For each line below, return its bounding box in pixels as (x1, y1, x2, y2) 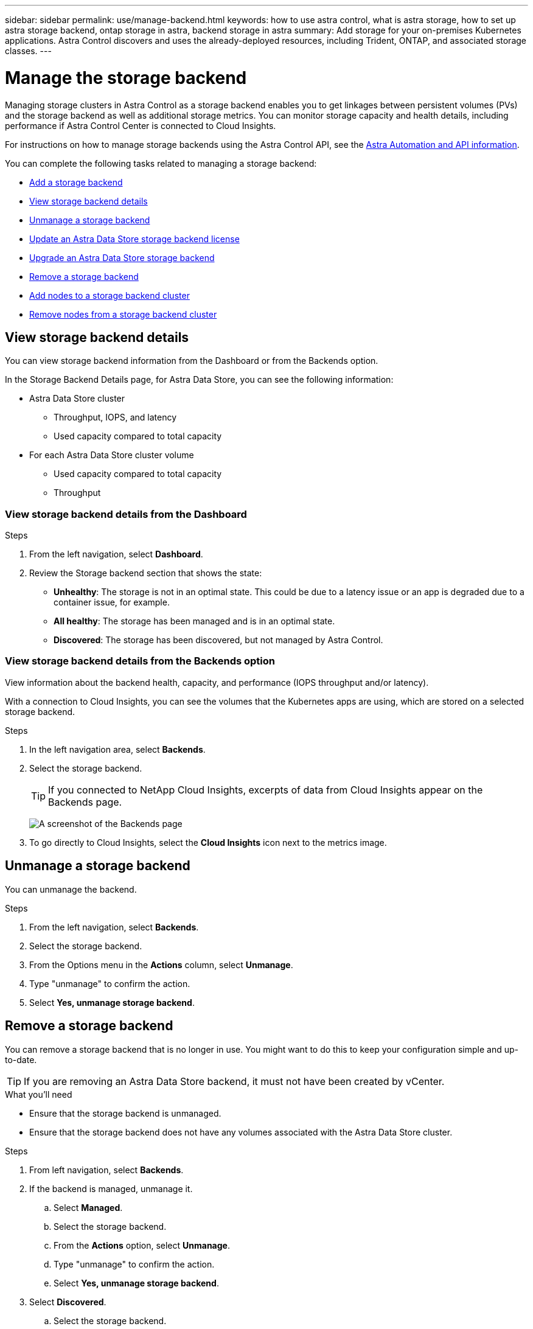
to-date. (5, 1054, 37, 1065)
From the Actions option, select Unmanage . (54, 1240, 230, 1251)
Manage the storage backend (5, 67, 247, 88)
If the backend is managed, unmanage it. (29, 1183, 193, 1194)
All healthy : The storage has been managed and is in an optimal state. (54, 616, 335, 627)
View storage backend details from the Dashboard (5, 508, 247, 520)
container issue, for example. (54, 597, 170, 608)
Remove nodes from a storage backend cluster (29, 309, 217, 319)
